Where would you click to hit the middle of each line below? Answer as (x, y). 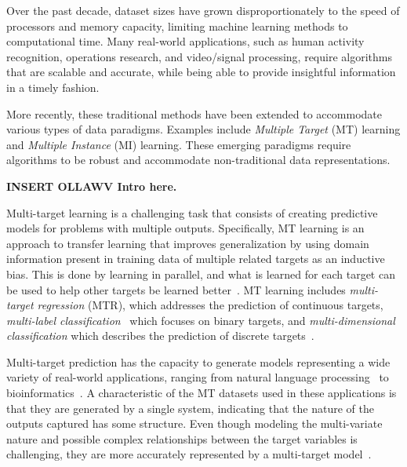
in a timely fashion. (53, 87)
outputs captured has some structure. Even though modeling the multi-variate (194, 423)
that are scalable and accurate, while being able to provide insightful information (201, 72)
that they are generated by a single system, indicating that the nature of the (190, 408)
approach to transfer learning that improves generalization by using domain (188, 243)
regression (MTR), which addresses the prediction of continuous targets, (210, 305)
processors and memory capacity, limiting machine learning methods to (177, 26)
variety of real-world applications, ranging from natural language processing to (198, 377)
